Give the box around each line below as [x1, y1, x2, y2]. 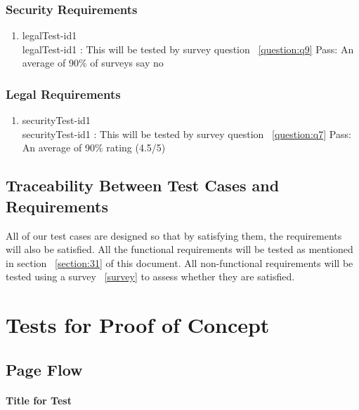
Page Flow [6, 358, 83, 380]
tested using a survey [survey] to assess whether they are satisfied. [6, 269, 295, 284]
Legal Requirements [6, 85, 121, 102]
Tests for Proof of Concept [6, 310, 270, 339]
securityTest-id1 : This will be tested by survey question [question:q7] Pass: [22, 126, 351, 141]
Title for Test [6, 392, 72, 407]
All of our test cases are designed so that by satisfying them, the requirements [6, 228, 342, 242]
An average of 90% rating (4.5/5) [22, 140, 166, 155]
